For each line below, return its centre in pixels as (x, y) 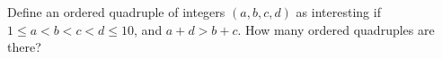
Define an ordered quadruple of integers (116, 12)
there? (24, 47)
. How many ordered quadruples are (336, 29)
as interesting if (338, 12)
